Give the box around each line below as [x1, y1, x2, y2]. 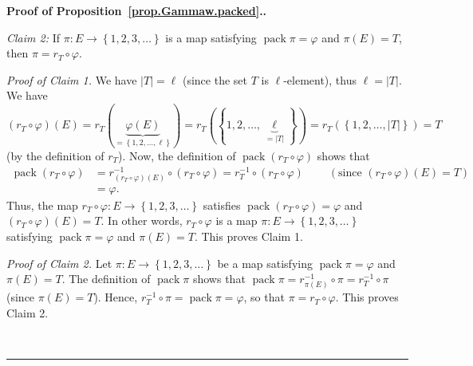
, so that [243, 289, 285, 305]
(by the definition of [6, 147, 104, 163]
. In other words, [101, 212, 183, 229]
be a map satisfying [217, 254, 313, 271]
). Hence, [93, 289, 138, 305]
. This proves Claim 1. [194, 227, 303, 244]
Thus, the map [6, 196, 78, 213]
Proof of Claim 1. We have [6, 71, 137, 88]
